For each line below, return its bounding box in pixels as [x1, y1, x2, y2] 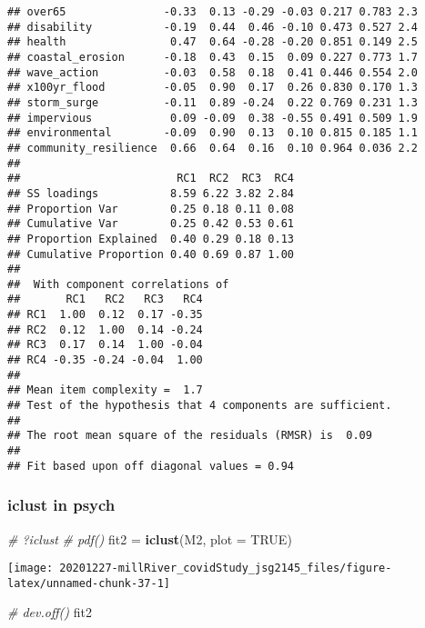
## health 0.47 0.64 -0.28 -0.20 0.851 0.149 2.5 [7, 35, 419, 49]
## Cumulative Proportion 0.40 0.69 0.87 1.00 [7, 247, 294, 261]
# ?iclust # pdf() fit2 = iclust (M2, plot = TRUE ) [7, 529, 292, 548]
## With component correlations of [7, 277, 229, 291]
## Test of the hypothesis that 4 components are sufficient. [7, 399, 392, 413]
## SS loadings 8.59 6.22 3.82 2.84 [7, 186, 294, 200]
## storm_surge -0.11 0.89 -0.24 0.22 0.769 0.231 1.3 [7, 95, 419, 109]
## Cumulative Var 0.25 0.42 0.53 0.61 [7, 217, 294, 231]
